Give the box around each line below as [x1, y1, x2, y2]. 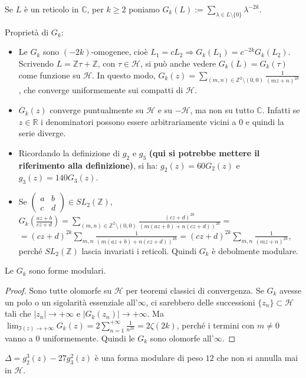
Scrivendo [18, 57, 54, 69]
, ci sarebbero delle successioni [146, 295, 255, 308]
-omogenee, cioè [91, 45, 148, 58]
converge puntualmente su [50, 104, 144, 116]
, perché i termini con [176, 318, 255, 331]
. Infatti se [262, 104, 300, 116]
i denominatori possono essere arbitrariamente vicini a [41, 115, 236, 127]
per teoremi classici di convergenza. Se [126, 284, 264, 297]
